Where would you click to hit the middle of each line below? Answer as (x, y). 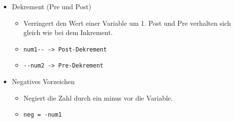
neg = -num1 (43, 115)
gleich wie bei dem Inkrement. (68, 32)
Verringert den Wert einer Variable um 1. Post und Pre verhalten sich (127, 23)
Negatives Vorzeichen (43, 81)
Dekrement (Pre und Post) (52, 6)
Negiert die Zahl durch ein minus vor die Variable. (98, 97)
